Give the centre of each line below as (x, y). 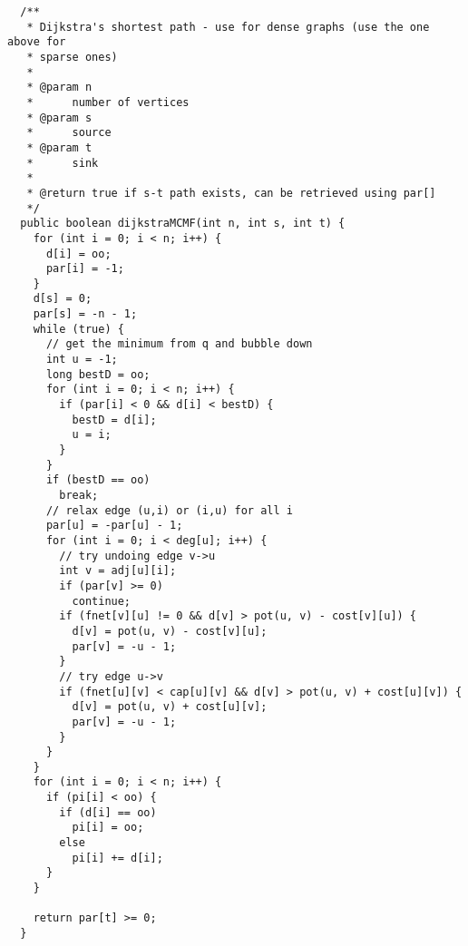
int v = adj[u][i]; (118, 571)
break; (79, 495)
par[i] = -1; (85, 269)
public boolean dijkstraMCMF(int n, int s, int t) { (183, 224)
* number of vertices (108, 102)
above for (37, 42)
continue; (102, 601)
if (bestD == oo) (98, 480)
